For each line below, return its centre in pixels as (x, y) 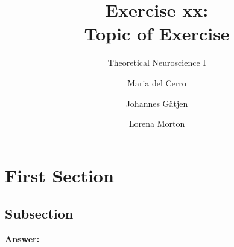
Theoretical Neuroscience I (157, 63)
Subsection (39, 213)
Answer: (22, 239)
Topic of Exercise (157, 34)
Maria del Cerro (157, 82)
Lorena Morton (157, 123)
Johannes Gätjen (157, 103)
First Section (59, 175)
